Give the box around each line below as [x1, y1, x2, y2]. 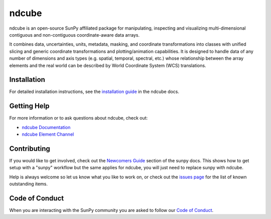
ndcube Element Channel [22, 131, 74, 138]
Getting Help [9, 102, 50, 111]
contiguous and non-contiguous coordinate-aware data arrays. [9, 32, 140, 38]
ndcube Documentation [22, 124, 71, 130]
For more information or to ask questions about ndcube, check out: [9, 115, 148, 121]
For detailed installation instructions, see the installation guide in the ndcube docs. [9, 88, 180, 95]
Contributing [9, 144, 50, 153]
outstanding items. [9, 181, 48, 187]
